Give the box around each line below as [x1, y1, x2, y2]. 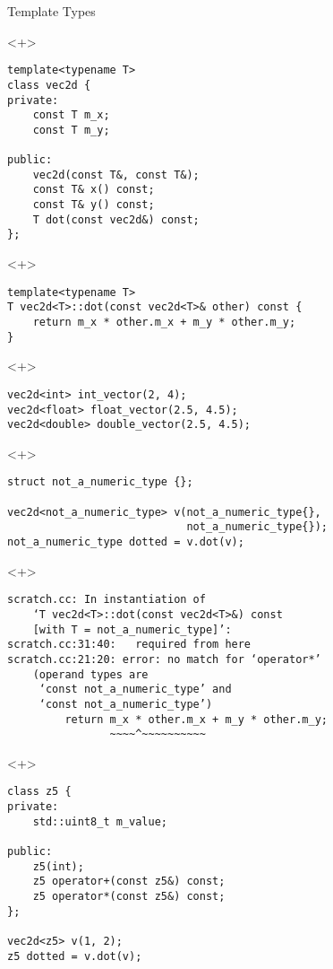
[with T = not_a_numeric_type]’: [32, 623, 232, 636]
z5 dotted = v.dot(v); [7, 949, 142, 963]
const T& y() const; [32, 198, 155, 212]
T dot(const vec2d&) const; [32, 213, 200, 226]
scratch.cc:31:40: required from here [7, 638, 252, 651]
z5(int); [32, 860, 84, 873]
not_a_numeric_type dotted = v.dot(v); [7, 536, 244, 549]
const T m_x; [32, 109, 110, 122]
